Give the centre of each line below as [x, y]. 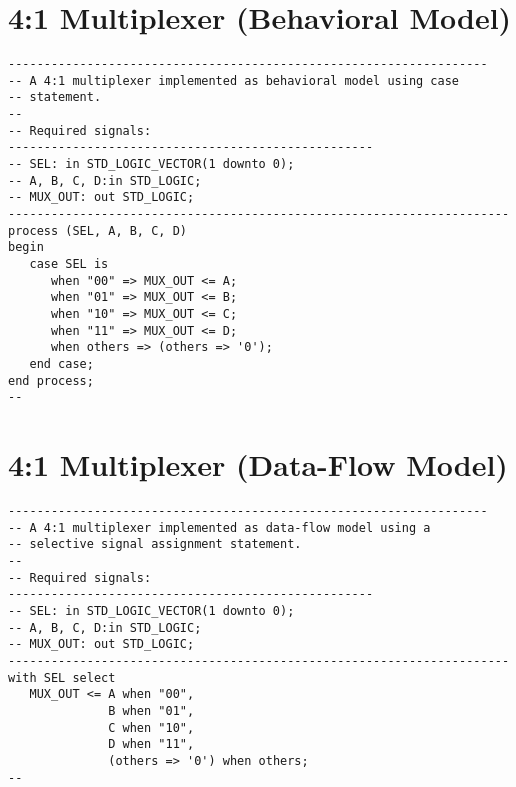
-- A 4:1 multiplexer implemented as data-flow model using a [219, 527]
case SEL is [69, 264]
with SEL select [62, 677]
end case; [61, 363]
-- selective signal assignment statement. [155, 544]
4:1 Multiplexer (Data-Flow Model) [258, 464]
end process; [51, 380]
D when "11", [151, 744]
